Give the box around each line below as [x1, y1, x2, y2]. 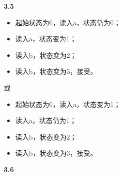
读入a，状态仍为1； [15, 115, 76, 125]
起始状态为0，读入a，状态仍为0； [15, 17, 121, 27]
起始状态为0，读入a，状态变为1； [15, 99, 121, 109]
